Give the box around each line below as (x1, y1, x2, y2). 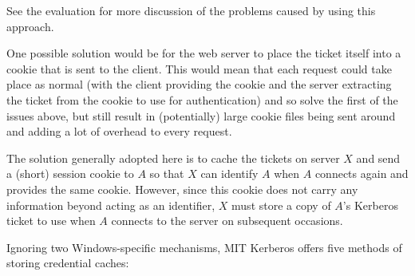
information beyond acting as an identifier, (6, 196, 215, 213)
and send (356, 149, 401, 166)
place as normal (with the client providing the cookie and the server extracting (6, 76, 392, 93)
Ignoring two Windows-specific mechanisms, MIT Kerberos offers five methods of (6, 239, 402, 255)
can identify (200, 165, 259, 182)
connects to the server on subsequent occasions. (111, 212, 343, 229)
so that (149, 165, 184, 182)
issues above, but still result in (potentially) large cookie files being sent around (6, 107, 396, 124)
